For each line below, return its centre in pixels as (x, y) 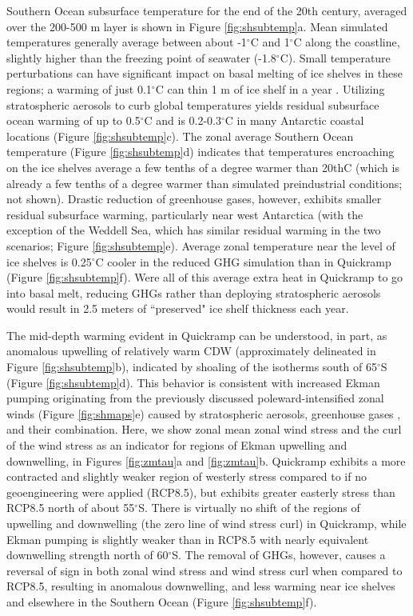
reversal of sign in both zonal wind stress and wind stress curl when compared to (205, 570)
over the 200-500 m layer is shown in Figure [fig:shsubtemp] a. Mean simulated (197, 26)
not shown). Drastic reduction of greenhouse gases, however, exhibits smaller (194, 199)
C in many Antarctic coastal (294, 120)
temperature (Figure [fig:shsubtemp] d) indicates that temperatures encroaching (201, 152)
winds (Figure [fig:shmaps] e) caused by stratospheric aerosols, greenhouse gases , (204, 413)
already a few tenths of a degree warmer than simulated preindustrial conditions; (205, 183)
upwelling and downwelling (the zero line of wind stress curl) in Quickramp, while (206, 523)
